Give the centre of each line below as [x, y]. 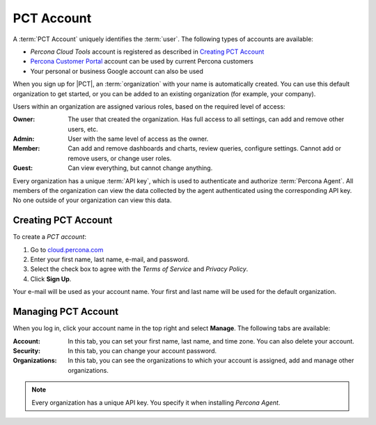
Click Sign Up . [51, 279]
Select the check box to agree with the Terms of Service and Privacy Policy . [139, 269]
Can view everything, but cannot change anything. [140, 168]
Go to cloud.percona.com [67, 249]
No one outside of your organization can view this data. [92, 200]
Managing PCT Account [66, 312]
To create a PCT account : [50, 237]
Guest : [23, 168]
